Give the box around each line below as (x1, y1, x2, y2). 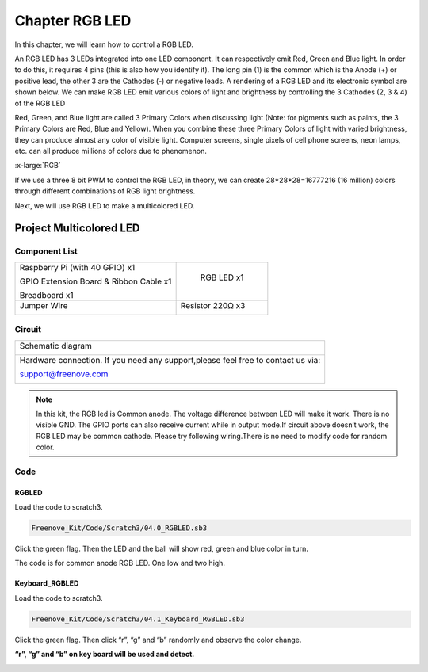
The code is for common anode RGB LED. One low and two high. (14, 559, 226, 568)
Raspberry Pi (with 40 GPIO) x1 (19, 262, 136, 273)
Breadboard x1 (19, 289, 75, 300)
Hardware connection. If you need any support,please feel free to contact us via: (19, 354, 321, 365)
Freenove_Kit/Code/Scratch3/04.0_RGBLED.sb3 (31, 524, 208, 533)
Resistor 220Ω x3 (180, 300, 246, 311)
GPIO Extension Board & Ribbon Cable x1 (19, 276, 172, 287)
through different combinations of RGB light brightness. (14, 186, 196, 196)
